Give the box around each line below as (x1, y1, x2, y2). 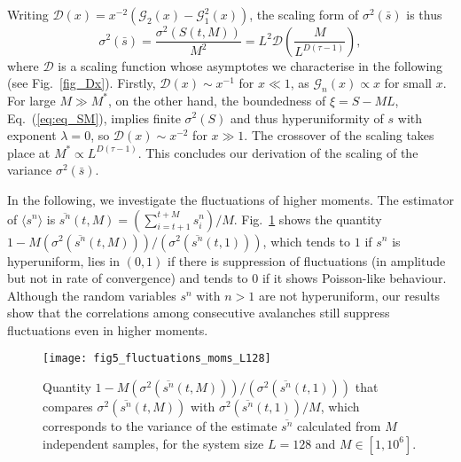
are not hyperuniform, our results (258, 286, 441, 304)
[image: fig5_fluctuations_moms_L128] (43, 352, 271, 365)
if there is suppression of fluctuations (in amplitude (168, 251, 446, 270)
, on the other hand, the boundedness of (108, 90, 326, 109)
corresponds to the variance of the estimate (43, 417, 277, 435)
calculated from (296, 417, 381, 435)
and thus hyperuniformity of (230, 108, 384, 127)
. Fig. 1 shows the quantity (233, 209, 382, 228)
